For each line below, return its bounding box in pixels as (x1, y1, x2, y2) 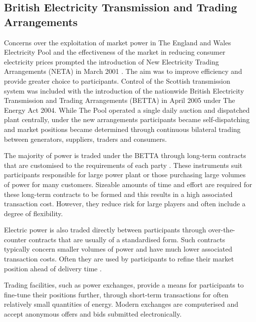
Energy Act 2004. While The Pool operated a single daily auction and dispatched (4, 104, 250, 115)
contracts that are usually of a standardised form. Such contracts (29, 234, 225, 244)
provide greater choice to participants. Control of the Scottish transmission (4, 75, 230, 86)
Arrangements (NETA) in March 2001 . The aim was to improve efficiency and (4, 66, 242, 76)
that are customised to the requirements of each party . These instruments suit (4, 160, 243, 170)
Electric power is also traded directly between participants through (4, 225, 206, 235)
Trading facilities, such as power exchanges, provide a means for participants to (4, 280, 244, 290)
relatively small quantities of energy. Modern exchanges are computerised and (4, 299, 238, 309)
